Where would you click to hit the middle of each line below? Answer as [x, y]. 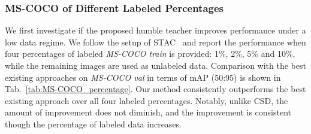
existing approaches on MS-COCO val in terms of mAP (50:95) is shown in [143, 77]
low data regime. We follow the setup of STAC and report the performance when [155, 42]
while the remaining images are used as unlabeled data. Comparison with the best [155, 65]
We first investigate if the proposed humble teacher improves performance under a [155, 30]
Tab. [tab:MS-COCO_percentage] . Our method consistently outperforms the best [155, 89]
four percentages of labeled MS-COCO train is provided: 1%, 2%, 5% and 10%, [150, 54]
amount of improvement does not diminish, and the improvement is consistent [148, 112]
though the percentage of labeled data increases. [93, 124]
